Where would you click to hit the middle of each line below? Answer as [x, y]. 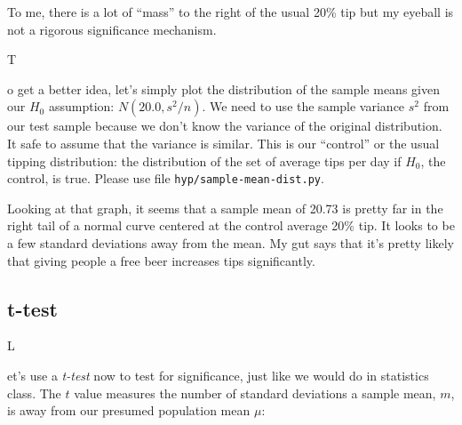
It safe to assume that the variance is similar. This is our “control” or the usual [223, 143]
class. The [34, 393]
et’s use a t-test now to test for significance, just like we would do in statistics [218, 375]
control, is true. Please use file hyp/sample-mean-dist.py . [166, 178]
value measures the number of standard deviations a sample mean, [255, 393]
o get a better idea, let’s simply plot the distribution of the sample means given [223, 88]
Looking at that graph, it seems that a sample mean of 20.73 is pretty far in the [225, 208]
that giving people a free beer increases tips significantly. [161, 260]
